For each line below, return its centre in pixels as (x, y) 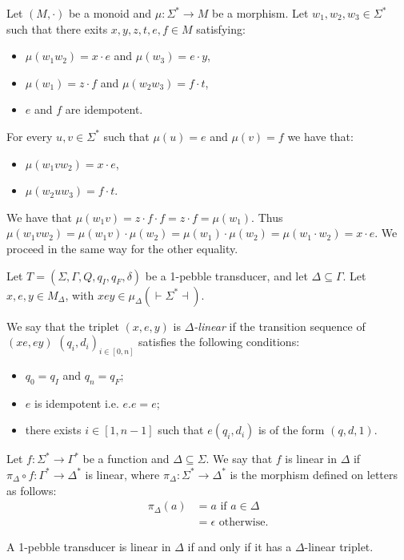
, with (80, 294)
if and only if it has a (240, 547)
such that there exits (57, 28)
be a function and (126, 459)
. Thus (267, 217)
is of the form (291, 430)
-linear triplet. (339, 547)
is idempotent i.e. (76, 403)
